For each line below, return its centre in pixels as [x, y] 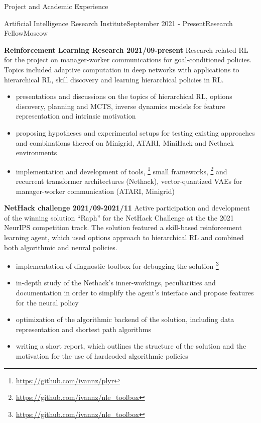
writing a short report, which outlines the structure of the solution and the [131, 346]
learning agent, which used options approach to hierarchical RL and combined [124, 237]
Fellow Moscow [26, 33]
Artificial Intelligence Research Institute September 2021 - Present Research [118, 23]
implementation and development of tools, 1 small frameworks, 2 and [121, 170]
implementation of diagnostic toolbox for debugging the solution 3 [117, 265]
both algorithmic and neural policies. [61, 247]
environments [36, 152]
